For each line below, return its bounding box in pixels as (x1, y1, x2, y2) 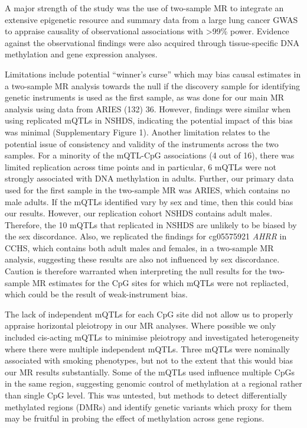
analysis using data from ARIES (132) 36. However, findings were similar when (5, 102, 290, 115)
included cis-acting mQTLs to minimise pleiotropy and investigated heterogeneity (5, 331, 299, 343)
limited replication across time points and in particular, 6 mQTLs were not (5, 160, 276, 173)
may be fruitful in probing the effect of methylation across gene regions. (5, 412, 264, 424)
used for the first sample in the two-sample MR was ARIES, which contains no (5, 183, 290, 196)
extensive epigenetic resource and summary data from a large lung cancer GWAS (5, 13, 298, 25)
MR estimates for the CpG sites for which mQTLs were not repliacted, (32, 276, 289, 288)
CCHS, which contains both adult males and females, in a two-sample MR (5, 241, 274, 254)
